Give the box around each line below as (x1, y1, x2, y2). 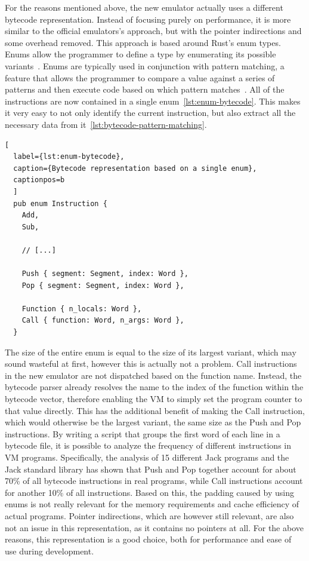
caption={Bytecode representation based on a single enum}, (13, 164, 257, 173)
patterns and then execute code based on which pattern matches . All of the (5, 83, 285, 96)
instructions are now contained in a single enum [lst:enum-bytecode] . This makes (5, 94, 301, 107)
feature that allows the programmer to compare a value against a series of (5, 71, 275, 84)
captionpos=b (13, 176, 65, 185)
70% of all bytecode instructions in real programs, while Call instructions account (5, 474, 303, 487)
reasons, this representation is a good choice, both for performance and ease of (5, 533, 292, 545)
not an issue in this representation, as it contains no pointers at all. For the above (5, 521, 304, 534)
